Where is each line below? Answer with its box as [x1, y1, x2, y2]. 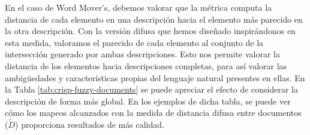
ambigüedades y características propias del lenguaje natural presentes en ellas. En [5, 71, 305, 84]
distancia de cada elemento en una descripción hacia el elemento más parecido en [5, 13, 303, 25]
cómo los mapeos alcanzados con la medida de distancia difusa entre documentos [5, 106, 302, 119]
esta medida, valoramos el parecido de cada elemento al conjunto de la [5, 36, 264, 48]
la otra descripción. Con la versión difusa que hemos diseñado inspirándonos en [5, 24, 296, 37]
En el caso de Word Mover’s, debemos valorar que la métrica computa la [5, 1, 272, 13]
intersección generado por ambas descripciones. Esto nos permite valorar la [5, 48, 281, 60]
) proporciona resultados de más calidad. [15, 118, 164, 131]
